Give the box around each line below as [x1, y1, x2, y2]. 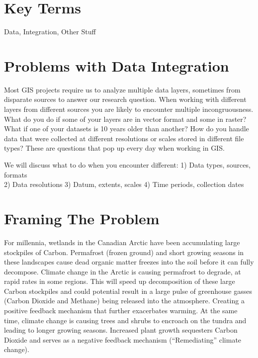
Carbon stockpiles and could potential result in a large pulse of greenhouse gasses [4, 285, 252, 296]
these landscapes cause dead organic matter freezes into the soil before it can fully [4, 257, 254, 267]
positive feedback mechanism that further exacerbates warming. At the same [4, 305, 238, 316]
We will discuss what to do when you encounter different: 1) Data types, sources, [4, 160, 251, 170]
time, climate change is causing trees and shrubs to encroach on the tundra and [4, 315, 247, 325]
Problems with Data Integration [4, 55, 229, 76]
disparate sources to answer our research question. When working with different [4, 94, 247, 104]
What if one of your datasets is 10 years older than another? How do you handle [4, 123, 249, 134]
